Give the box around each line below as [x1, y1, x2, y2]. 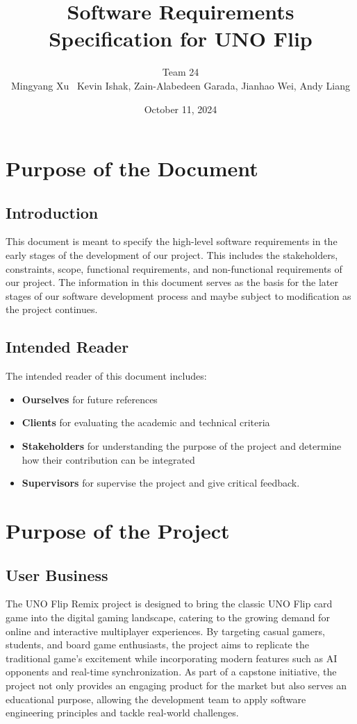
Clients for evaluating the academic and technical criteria [22, 415, 270, 430]
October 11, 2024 [144, 101, 217, 116]
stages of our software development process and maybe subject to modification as [6, 288, 351, 303]
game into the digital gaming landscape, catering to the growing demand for [6, 609, 330, 624]
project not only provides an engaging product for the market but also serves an [6, 677, 347, 692]
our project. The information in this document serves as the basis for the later [6, 275, 339, 289]
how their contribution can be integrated [22, 452, 195, 466]
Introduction [6, 201, 99, 223]
